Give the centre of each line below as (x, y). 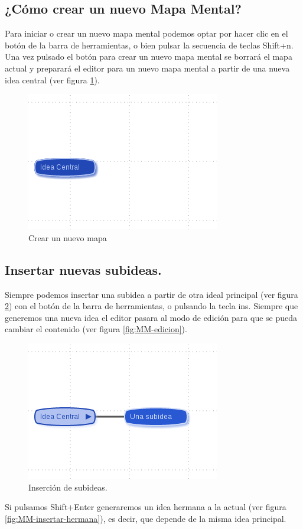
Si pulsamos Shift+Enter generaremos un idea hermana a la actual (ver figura (146, 507)
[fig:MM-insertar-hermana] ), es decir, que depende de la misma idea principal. (146, 518)
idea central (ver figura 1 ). (52, 79)
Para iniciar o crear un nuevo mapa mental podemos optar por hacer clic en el (146, 33)
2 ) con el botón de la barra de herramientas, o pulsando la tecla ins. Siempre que (151, 306)
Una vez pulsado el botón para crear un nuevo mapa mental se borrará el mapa (149, 56)
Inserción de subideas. (68, 487)
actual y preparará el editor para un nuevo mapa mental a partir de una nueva (147, 68)
